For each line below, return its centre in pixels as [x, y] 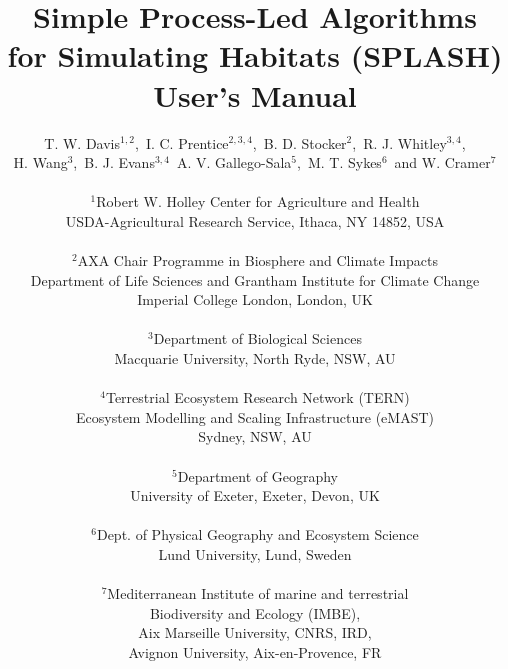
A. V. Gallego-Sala [234, 162]
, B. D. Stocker [299, 142]
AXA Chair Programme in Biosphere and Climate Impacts [258, 260]
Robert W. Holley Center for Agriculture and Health [258, 201]
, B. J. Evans [114, 162]
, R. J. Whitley [399, 142]
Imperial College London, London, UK [255, 299]
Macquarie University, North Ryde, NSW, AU [255, 358]
